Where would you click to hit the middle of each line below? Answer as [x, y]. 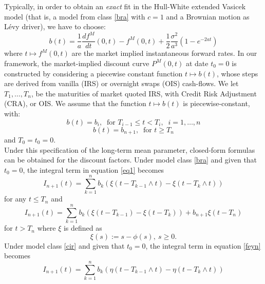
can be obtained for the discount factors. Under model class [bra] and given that [131, 160]
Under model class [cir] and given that [64, 245]
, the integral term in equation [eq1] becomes [93, 169]
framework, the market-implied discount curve [77, 63]
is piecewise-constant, [216, 103]
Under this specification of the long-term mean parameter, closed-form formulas [130, 149]
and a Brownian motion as [208, 16]
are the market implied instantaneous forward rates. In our [164, 53]
